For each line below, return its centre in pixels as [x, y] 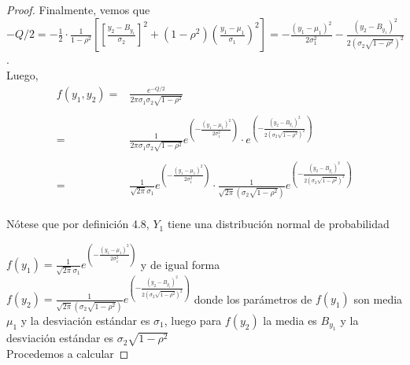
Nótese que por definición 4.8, [78, 224]
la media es [290, 320]
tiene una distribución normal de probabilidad [278, 224]
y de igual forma [180, 264]
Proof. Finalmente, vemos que [78, 9]
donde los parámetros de [253, 299]
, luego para [193, 320]
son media [378, 299]
